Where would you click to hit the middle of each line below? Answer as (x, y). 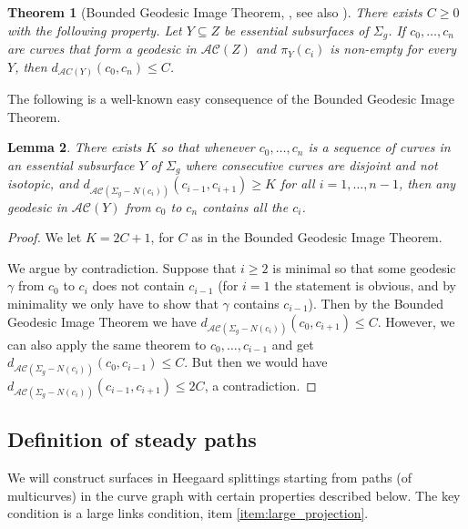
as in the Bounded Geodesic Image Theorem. (317, 237)
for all (297, 183)
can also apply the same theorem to (107, 344)
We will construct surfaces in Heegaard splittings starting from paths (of (210, 477)
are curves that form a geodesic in (102, 49)
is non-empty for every (393, 49)
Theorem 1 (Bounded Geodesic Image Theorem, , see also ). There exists (215, 12)
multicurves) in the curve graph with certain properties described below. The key (234, 495)
